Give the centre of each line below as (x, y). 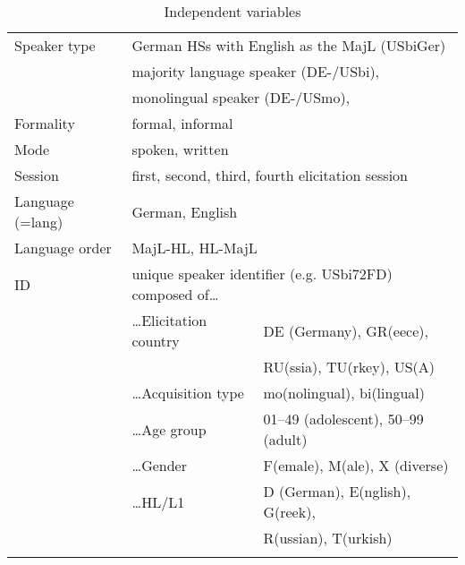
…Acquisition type (188, 393)
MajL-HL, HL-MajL (194, 248)
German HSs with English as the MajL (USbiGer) (289, 45)
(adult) (285, 439)
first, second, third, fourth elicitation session (270, 175)
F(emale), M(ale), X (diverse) (356, 465)
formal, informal (182, 123)
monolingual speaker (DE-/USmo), (241, 97)
